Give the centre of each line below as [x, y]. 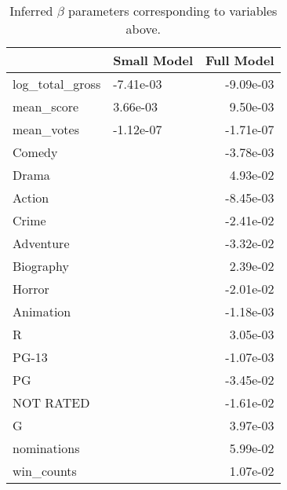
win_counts [45, 471]
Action [31, 197]
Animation [42, 311]
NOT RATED [51, 402]
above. [143, 29]
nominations [46, 448]
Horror [31, 289]
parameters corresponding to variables [173, 11]
